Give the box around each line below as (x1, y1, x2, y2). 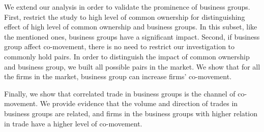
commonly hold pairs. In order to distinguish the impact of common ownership (4, 51, 250, 61)
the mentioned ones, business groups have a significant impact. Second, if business (4, 31, 260, 42)
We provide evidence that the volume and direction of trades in (40, 98, 238, 109)
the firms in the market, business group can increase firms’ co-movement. (4, 71, 232, 82)
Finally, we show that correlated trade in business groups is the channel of (4, 88, 236, 98)
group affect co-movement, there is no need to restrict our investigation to (4, 41, 235, 52)
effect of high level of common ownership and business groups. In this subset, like (4, 21, 257, 32)
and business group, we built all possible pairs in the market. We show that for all (4, 61, 260, 72)
